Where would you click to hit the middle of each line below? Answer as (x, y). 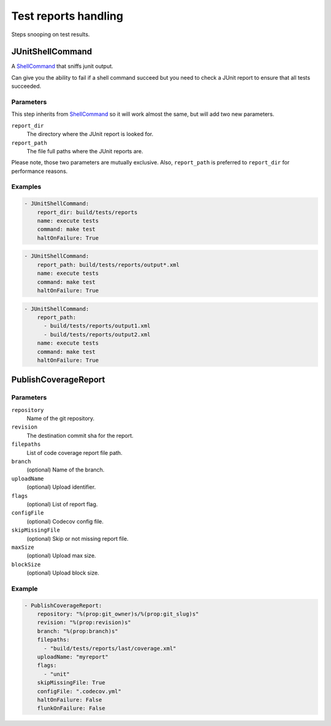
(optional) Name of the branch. (66, 470)
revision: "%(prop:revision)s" (84, 623)
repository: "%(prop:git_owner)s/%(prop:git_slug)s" (118, 614)
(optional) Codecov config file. (65, 521)
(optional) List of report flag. (62, 504)
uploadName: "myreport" (73, 657)
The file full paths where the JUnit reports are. (85, 151)
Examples (26, 187)
